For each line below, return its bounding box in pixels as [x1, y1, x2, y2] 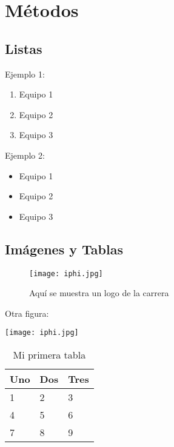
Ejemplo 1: [5, 67, 45, 80]
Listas [5, 39, 42, 58]
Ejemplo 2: [5, 148, 45, 161]
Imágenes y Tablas [5, 239, 123, 258]
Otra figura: [5, 306, 49, 319]
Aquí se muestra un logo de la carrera [29, 286, 169, 299]
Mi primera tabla [13, 348, 86, 362]
